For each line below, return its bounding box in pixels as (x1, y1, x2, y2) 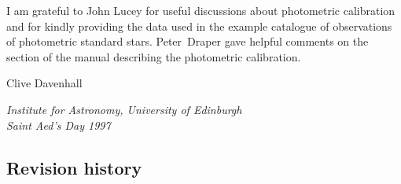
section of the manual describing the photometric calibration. (6, 48, 301, 64)
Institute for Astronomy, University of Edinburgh (6, 101, 242, 117)
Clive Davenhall (6, 75, 83, 91)
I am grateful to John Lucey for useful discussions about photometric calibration (6, 2, 395, 18)
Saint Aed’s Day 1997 (6, 116, 111, 133)
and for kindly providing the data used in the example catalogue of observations (6, 17, 392, 34)
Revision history (6, 155, 142, 179)
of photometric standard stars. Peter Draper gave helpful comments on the (6, 33, 369, 50)
